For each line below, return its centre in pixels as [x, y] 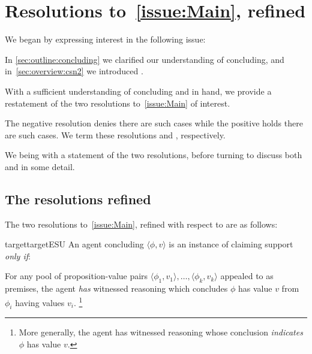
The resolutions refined [78, 199]
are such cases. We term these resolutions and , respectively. [115, 134]
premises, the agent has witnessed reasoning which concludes [116, 288]
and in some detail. [40, 166]
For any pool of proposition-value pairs [76, 276]
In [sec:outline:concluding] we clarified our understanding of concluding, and [145, 59]
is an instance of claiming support [231, 244]
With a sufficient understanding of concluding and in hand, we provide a [138, 91]
